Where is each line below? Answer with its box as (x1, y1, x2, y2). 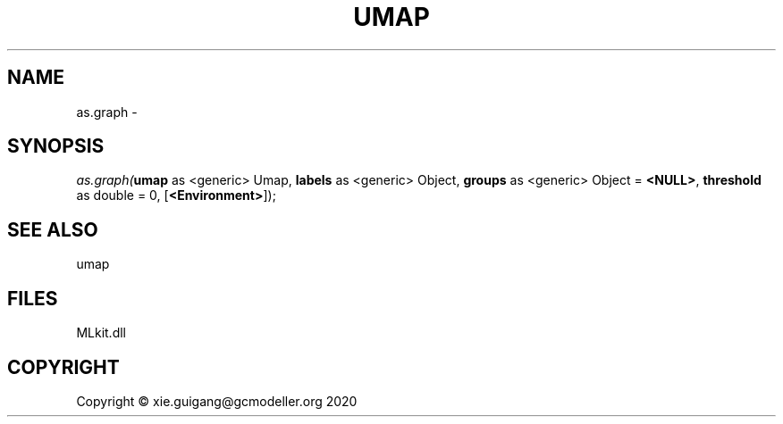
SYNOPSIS (7, 135, 105, 158)
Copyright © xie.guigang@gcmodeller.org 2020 (76, 393, 358, 409)
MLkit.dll (76, 325, 126, 341)
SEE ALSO (7, 218, 98, 241)
